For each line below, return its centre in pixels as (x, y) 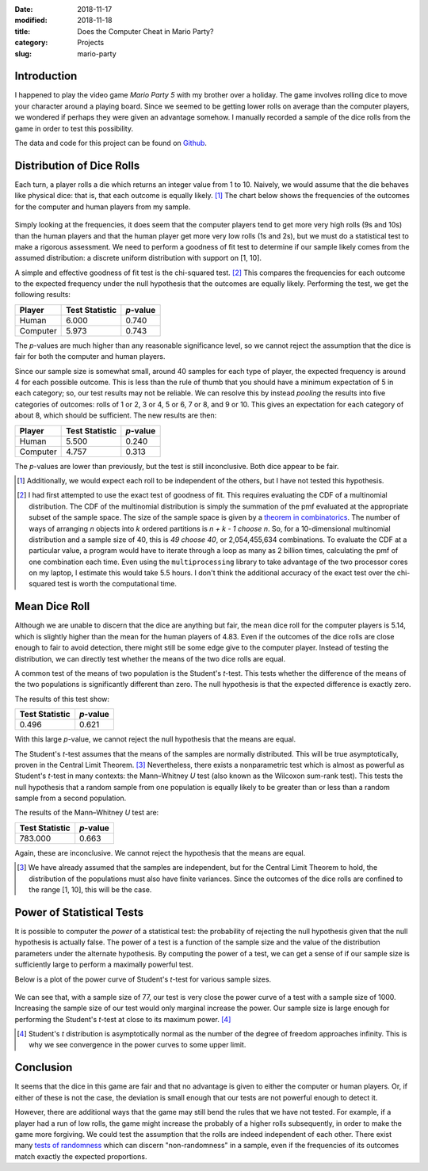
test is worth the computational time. (117, 584)
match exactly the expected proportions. (81, 1156)
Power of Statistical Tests (79, 912)
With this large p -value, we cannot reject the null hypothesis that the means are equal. (155, 739)
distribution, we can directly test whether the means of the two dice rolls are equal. (150, 658)
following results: (43, 295)
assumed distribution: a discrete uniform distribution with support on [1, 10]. (138, 258)
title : (23, 31)
